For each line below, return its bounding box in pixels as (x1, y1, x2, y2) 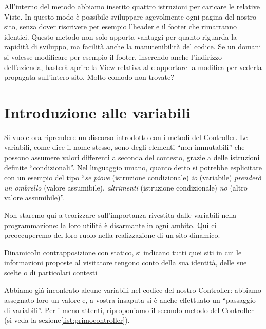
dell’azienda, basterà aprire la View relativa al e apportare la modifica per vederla (4, 61, 262, 72)
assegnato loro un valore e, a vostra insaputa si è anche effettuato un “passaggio (4, 295, 256, 305)
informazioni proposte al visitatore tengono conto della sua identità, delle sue (4, 257, 247, 268)
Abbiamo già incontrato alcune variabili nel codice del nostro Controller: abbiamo (4, 284, 261, 295)
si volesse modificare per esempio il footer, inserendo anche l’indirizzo (4, 51, 222, 62)
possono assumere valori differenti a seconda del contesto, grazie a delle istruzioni (4, 152, 260, 163)
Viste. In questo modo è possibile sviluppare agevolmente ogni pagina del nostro (4, 11, 256, 22)
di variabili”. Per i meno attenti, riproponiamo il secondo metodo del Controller (4, 304, 254, 315)
